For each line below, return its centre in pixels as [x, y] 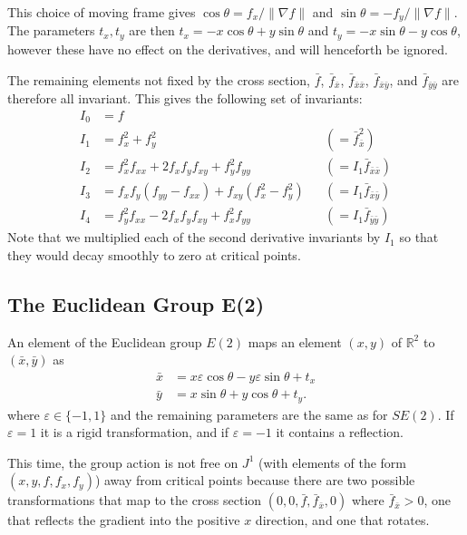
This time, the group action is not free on [123, 462]
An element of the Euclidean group [105, 341]
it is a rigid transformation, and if [135, 432]
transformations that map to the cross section [135, 500]
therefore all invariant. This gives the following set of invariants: [185, 97]
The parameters [51, 30]
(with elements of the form [332, 462]
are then [152, 30]
